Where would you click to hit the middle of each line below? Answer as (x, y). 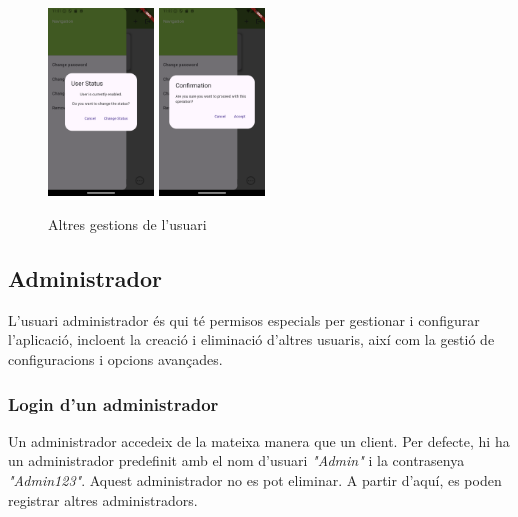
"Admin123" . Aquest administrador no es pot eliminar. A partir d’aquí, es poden (255, 480)
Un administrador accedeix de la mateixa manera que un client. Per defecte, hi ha (259, 440)
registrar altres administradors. (103, 499)
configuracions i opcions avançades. (115, 359)
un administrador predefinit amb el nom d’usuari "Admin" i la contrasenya (236, 460)
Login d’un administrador (113, 403)
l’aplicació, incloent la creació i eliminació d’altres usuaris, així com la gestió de (251, 339)
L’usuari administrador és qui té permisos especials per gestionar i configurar (244, 319)
